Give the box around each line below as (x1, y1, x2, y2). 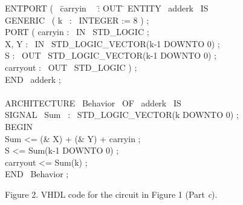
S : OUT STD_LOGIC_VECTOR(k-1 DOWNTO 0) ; (5, 49, 216, 62)
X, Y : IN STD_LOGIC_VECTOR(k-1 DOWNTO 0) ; (5, 37, 220, 50)
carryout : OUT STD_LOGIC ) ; (5, 60, 137, 73)
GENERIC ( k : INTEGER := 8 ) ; (5, 13, 149, 26)
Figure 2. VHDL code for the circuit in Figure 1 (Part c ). (5, 187, 218, 200)
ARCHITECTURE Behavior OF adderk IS (5, 96, 181, 109)
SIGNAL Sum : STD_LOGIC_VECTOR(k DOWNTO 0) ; (5, 108, 239, 121)
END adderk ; (5, 73, 61, 85)
